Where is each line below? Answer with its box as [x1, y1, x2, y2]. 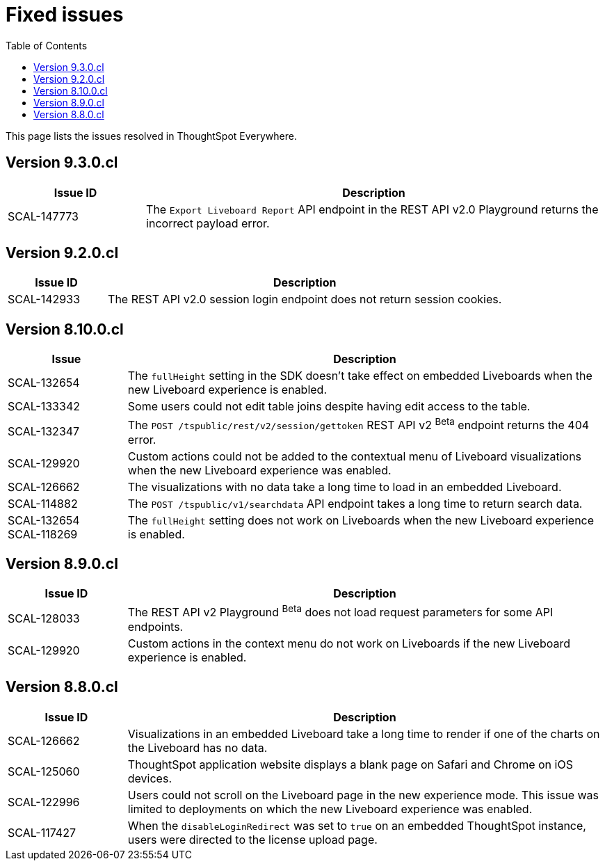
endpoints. [127, 619, 184, 634]
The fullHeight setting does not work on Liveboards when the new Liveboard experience [127, 513, 595, 527]
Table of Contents [6, 39, 88, 51]
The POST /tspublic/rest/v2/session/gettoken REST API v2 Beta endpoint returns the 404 [127, 416, 590, 433]
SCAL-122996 [8, 794, 80, 809]
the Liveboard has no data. [127, 740, 268, 755]
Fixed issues [6, 3, 124, 26]
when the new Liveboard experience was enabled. [127, 463, 392, 477]
